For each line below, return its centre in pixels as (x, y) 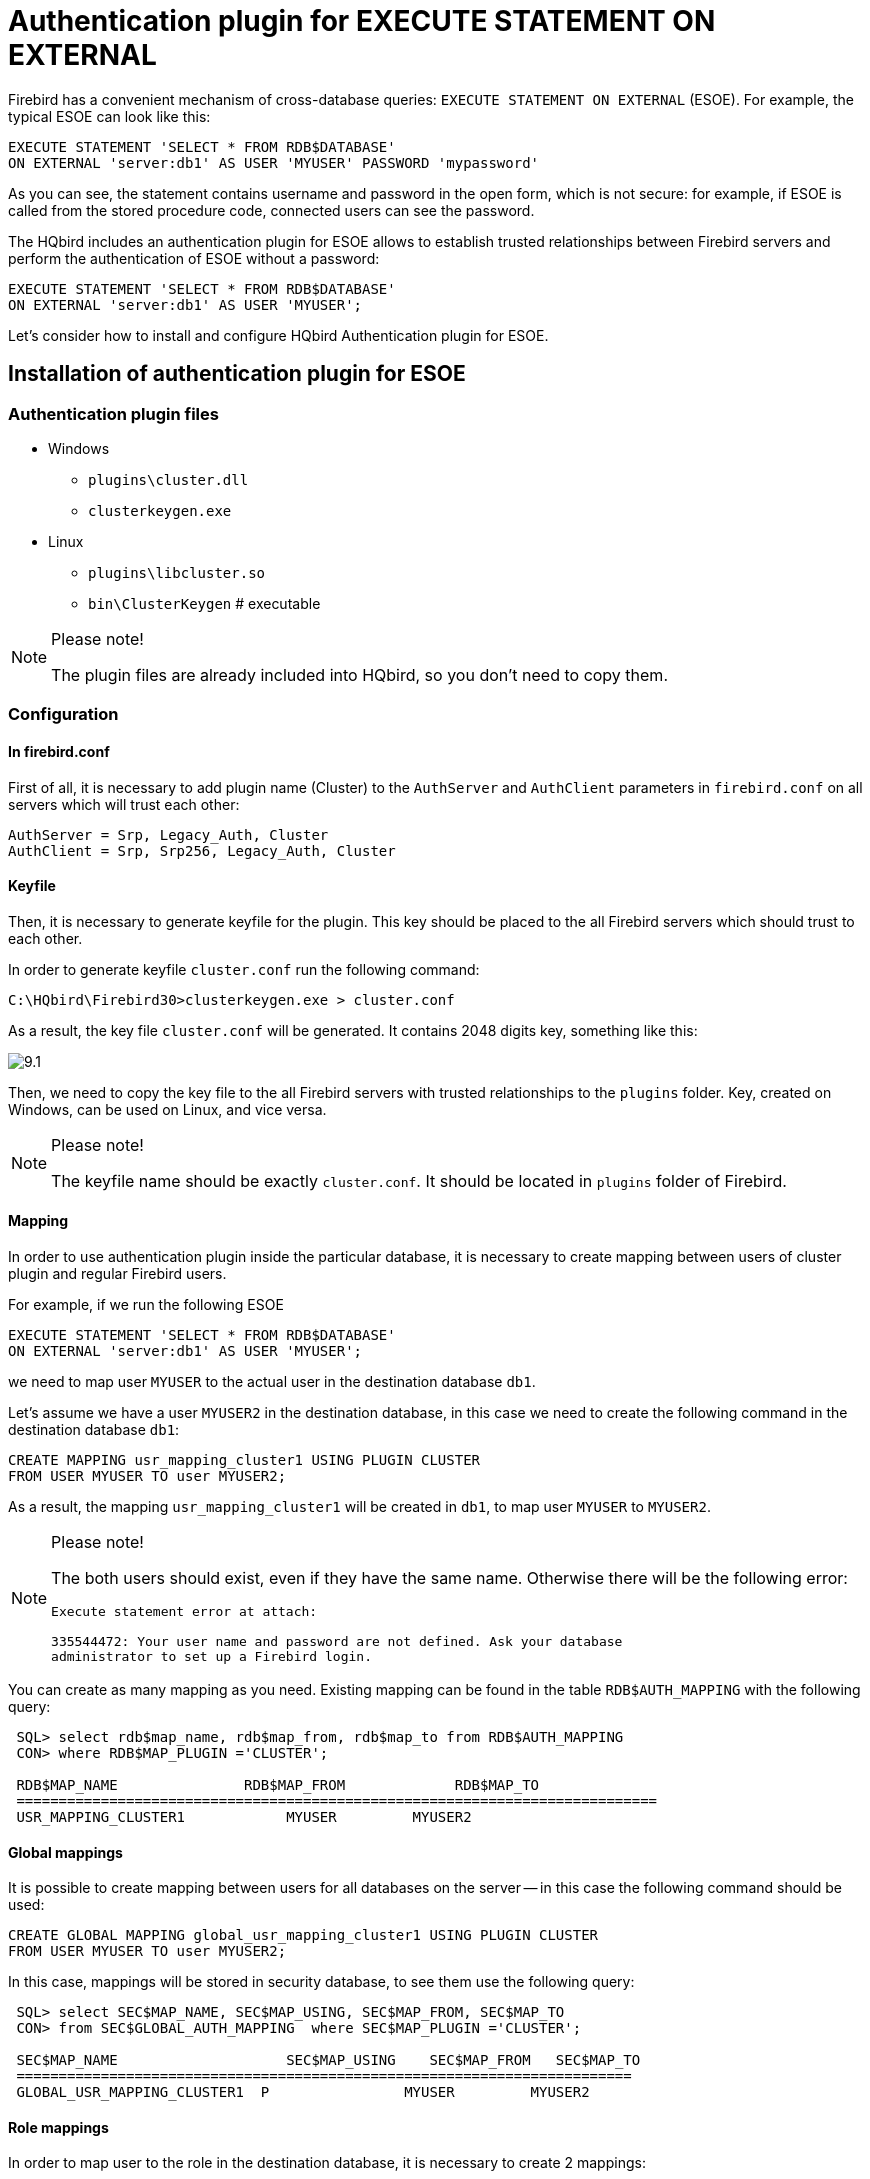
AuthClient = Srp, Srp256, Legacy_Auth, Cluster (202, 850)
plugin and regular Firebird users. (117, 1273)
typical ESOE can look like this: (109, 116)
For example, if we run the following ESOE (146, 1304)
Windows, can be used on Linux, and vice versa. (167, 1109)
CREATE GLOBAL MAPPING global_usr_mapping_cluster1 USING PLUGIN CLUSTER (303, 1935)
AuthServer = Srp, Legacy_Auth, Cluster (168, 834)
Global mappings (65, 1852)
